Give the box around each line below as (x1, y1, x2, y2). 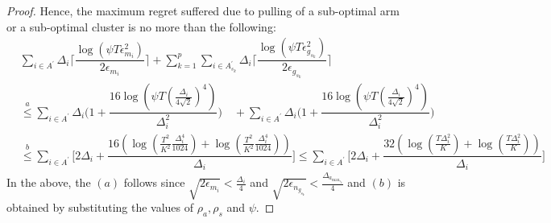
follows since (123, 174, 185, 191)
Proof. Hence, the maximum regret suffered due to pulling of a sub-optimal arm (6, 2, 400, 19)
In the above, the (6, 174, 91, 191)
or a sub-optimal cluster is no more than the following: (6, 18, 276, 35)
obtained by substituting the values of (6, 199, 194, 216)
